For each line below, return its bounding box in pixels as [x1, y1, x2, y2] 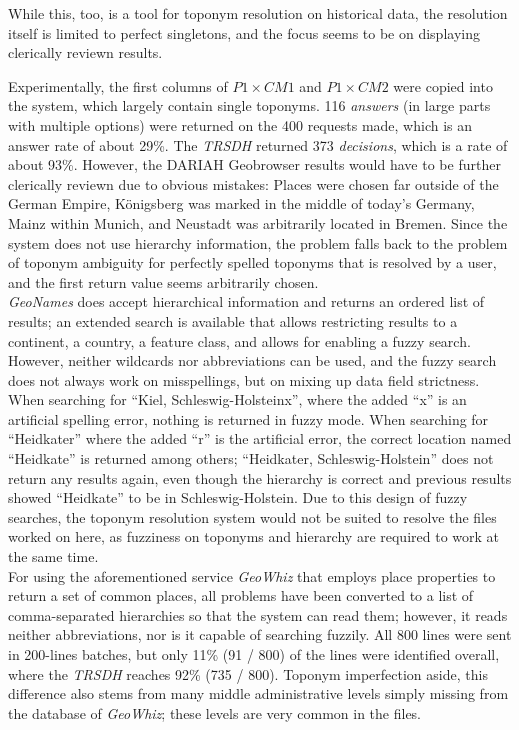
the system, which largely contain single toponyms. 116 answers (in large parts [8, 95, 491, 116]
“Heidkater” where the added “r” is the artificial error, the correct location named [8, 428, 512, 449]
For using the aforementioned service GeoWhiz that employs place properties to [8, 565, 496, 586]
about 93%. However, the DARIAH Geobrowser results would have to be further [8, 154, 501, 175]
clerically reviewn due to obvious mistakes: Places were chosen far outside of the [8, 173, 499, 194]
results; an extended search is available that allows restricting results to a [8, 310, 458, 331]
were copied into [393, 75, 493, 96]
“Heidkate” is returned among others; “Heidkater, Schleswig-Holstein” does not [8, 448, 494, 469]
